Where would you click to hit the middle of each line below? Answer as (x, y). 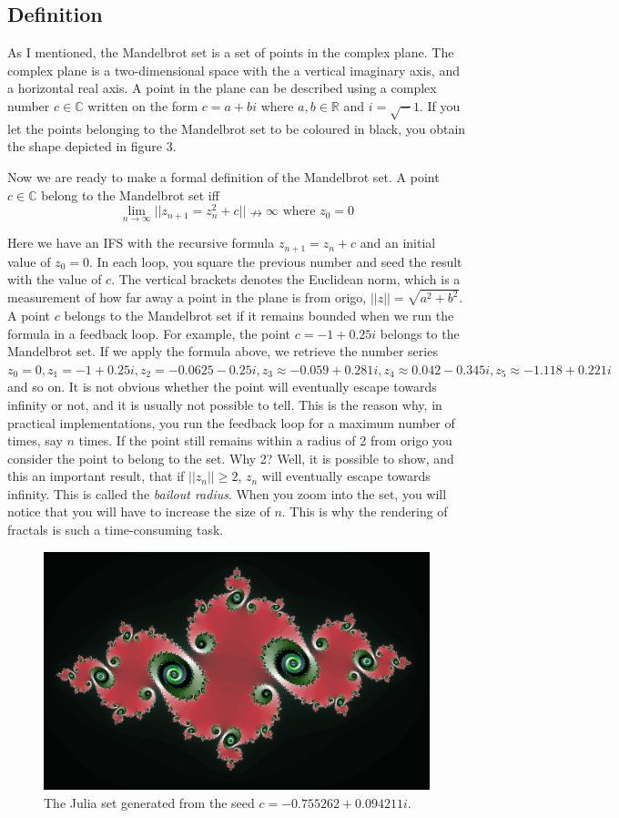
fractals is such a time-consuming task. (116, 530)
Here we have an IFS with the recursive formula (141, 243)
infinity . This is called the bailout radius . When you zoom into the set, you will (227, 493)
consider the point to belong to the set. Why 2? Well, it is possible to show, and (231, 458)
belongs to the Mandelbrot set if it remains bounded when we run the (259, 315)
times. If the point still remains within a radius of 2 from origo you (265, 440)
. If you (440, 105)
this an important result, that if (96, 476)
